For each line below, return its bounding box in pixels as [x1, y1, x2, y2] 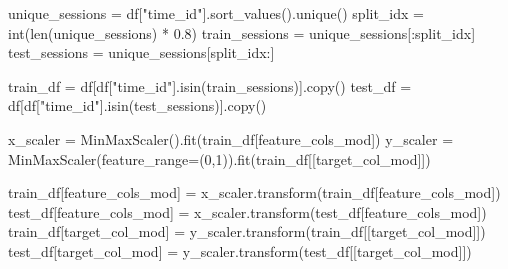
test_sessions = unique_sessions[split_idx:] [8, 42, 275, 63]
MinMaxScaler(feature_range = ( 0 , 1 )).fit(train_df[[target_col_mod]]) [8, 148, 431, 169]
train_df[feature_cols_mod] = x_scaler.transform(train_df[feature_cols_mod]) [8, 182, 501, 203]
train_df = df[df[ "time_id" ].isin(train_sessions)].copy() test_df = [8, 75, 412, 96]
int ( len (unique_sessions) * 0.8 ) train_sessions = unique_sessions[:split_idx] [8, 22, 476, 43]
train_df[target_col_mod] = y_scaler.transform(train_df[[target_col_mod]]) [8, 221, 486, 242]
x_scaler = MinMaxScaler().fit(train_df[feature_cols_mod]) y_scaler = [8, 128, 454, 149]
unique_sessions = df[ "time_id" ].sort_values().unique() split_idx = [8, 3, 425, 23]
